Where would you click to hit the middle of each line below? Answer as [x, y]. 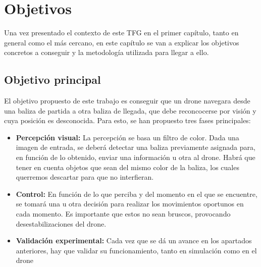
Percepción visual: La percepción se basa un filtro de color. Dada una [127, 137]
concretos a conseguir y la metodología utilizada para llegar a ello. [107, 52]
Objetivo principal [53, 79]
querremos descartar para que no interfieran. [85, 177]
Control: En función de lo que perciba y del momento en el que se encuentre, [137, 194]
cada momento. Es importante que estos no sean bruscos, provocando [123, 214]
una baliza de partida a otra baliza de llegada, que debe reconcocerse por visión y [130, 110]
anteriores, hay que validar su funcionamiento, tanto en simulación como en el [136, 250]
